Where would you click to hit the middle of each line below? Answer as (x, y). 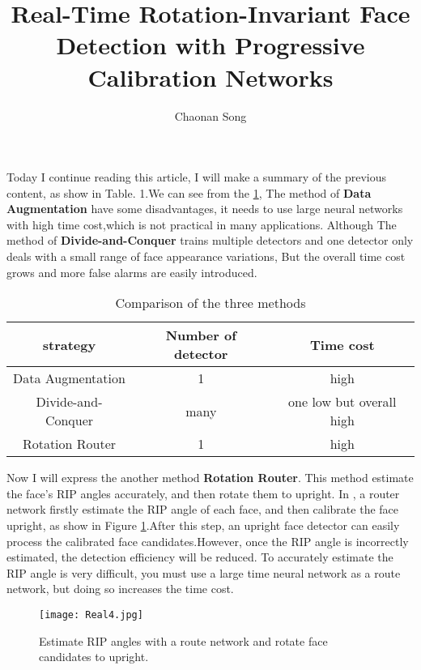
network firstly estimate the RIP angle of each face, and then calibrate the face (203, 509)
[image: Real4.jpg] (91, 615)
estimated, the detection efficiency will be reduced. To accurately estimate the (200, 557)
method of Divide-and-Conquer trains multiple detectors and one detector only (210, 240)
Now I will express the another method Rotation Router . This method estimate (210, 478)
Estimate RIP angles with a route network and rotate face (183, 640)
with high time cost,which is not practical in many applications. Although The (202, 224)
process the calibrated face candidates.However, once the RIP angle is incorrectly (208, 541)
